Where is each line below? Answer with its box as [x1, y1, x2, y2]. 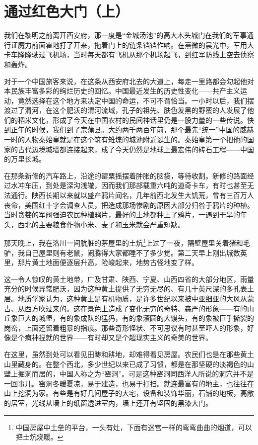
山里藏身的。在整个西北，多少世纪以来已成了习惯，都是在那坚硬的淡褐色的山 [4, 358, 254, 369]
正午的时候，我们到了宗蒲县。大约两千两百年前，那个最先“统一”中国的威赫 [10, 124, 254, 135]
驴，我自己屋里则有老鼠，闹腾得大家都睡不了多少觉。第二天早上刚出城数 [4, 247, 240, 258]
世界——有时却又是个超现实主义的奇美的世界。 [59, 332, 212, 343]
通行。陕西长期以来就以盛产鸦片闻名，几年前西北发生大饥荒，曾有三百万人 [10, 190, 254, 200]
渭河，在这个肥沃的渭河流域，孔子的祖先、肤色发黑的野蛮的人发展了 [24, 105, 247, 115]
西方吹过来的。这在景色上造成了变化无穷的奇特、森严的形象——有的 [24, 303, 247, 313]
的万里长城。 [4, 154, 46, 164]
